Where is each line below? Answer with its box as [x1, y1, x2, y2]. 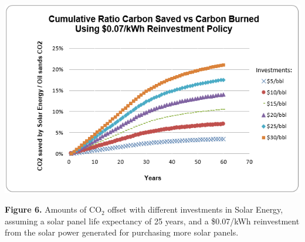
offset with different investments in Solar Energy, [107, 203, 283, 216]
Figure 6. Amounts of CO [5, 203, 102, 216]
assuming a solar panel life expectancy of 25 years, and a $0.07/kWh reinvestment [5, 214, 300, 227]
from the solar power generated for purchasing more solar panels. [5, 226, 239, 238]
